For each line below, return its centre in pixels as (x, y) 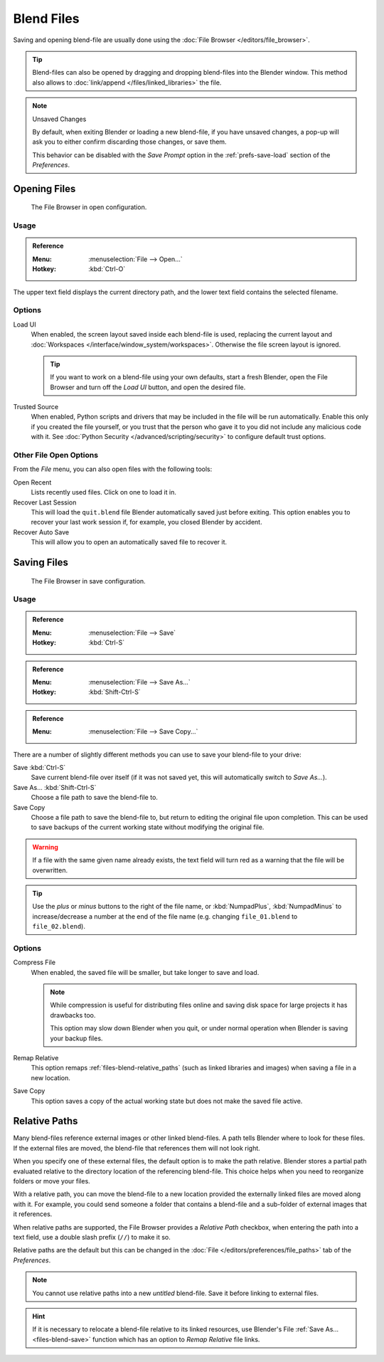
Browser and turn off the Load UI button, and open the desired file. (148, 387)
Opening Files (44, 189)
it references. (33, 1214)
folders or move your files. (52, 1181)
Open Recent (32, 482)
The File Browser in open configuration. (89, 207)
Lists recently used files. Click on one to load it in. (104, 492)
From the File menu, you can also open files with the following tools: (113, 469)
